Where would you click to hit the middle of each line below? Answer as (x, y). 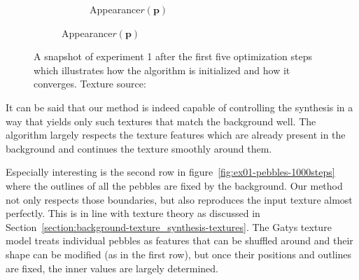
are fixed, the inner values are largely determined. (112, 268)
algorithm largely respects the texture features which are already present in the (176, 135)
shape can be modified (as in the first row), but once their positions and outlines (179, 254)
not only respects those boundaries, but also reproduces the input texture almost (179, 199)
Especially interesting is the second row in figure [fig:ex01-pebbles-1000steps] (170, 172)
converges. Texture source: (90, 84)
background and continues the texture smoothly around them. (139, 148)
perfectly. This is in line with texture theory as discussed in (133, 213)
